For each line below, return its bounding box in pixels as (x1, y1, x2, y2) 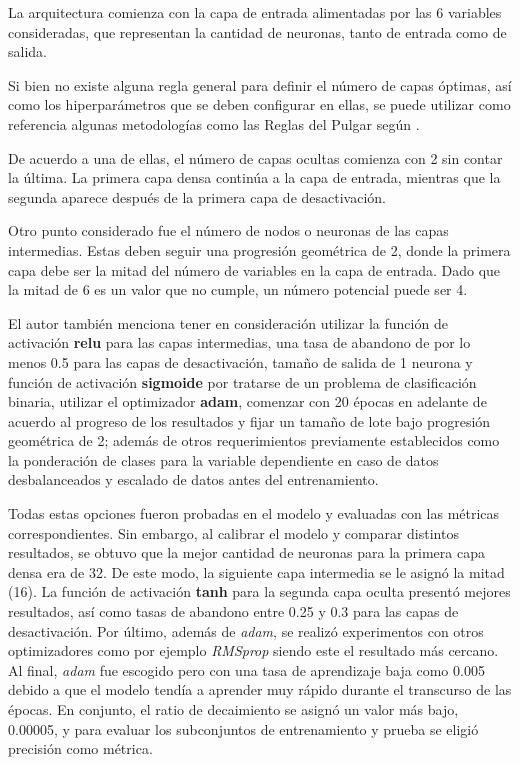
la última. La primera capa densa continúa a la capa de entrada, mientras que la (8, 167, 501, 188)
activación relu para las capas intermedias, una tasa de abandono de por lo (8, 332, 471, 353)
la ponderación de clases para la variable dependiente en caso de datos (8, 449, 439, 470)
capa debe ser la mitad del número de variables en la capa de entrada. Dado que (8, 259, 501, 280)
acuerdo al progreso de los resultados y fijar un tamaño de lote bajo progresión (8, 410, 491, 431)
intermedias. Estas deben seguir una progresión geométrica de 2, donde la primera (8, 239, 511, 260)
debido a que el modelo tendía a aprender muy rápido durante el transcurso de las (8, 679, 512, 700)
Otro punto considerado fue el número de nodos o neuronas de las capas (8, 220, 449, 241)
